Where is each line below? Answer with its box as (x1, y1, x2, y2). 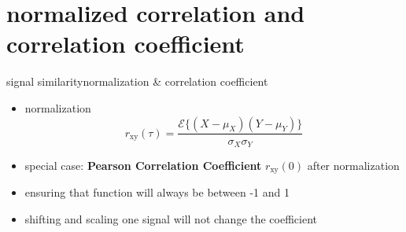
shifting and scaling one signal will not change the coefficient (24, 211, 318, 227)
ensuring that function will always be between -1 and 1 (24, 184, 290, 201)
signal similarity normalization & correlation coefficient (6, 73, 268, 90)
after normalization (307, 157, 400, 173)
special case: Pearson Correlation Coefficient (24, 157, 262, 173)
